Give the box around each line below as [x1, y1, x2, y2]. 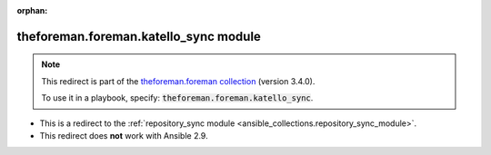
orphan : [16, 5, 48, 15]
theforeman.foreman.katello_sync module [16, 28, 261, 44]
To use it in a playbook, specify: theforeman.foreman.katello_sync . [41, 92, 314, 103]
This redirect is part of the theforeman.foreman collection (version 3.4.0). [41, 75, 316, 86]
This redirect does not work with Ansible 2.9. [39, 130, 208, 140]
